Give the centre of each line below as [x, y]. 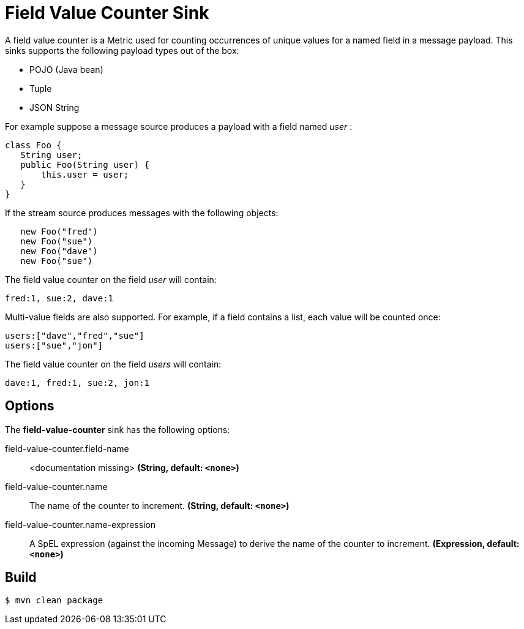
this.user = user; [85, 174]
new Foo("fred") [59, 231]
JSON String [54, 107]
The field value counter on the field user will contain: [111, 279]
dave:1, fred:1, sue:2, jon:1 [77, 382]
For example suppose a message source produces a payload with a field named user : [179, 126]
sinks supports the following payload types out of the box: [122, 50]
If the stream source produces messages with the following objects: [142, 213]
